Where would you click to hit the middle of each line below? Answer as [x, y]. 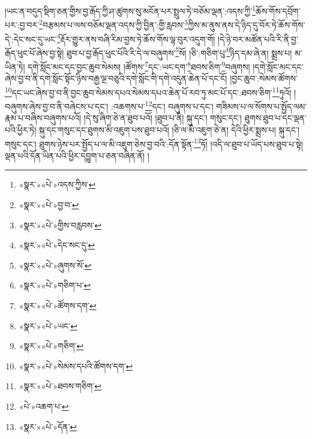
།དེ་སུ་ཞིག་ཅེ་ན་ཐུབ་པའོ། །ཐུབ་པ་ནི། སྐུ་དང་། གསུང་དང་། [163, 118]
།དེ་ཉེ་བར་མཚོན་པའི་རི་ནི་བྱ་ [258, 39]
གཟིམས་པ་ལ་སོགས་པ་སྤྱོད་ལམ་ [262, 106]
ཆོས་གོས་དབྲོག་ [278, 10]
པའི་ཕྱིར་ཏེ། [21, 129]
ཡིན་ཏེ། [15, 66]
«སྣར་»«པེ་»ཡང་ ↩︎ [48, 325]
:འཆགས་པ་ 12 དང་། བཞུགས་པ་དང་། [162, 105]
